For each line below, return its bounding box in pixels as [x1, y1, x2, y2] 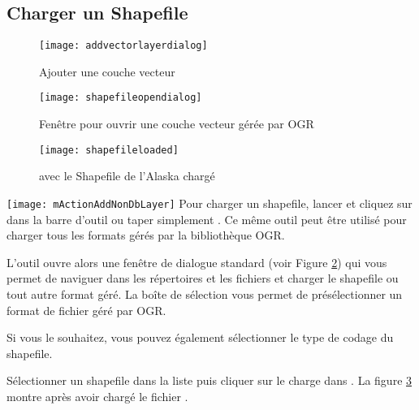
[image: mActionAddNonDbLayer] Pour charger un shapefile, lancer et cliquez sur [6, 194, 413, 211]
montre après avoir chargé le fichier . [6, 387, 188, 404]
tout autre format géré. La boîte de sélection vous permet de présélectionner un [6, 285, 403, 302]
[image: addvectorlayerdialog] [39, 40, 208, 52]
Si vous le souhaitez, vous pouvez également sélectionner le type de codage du [6, 329, 394, 346]
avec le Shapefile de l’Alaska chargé [39, 167, 215, 184]
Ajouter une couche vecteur [39, 63, 175, 80]
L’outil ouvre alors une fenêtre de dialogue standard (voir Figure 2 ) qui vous [6, 253, 387, 270]
